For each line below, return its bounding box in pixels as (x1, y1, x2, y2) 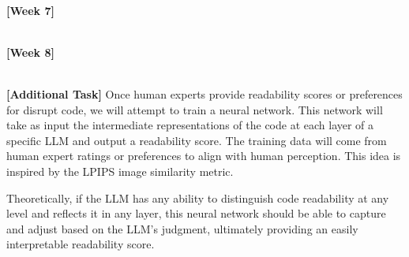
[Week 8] (6, 43, 54, 60)
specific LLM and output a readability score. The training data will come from (6, 132, 387, 148)
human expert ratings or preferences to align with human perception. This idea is (6, 147, 401, 164)
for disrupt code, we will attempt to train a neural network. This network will (6, 101, 383, 117)
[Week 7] (6, 2, 54, 18)
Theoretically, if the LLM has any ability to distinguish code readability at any (6, 189, 389, 206)
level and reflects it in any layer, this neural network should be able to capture (6, 205, 386, 222)
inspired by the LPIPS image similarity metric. (6, 162, 234, 179)
